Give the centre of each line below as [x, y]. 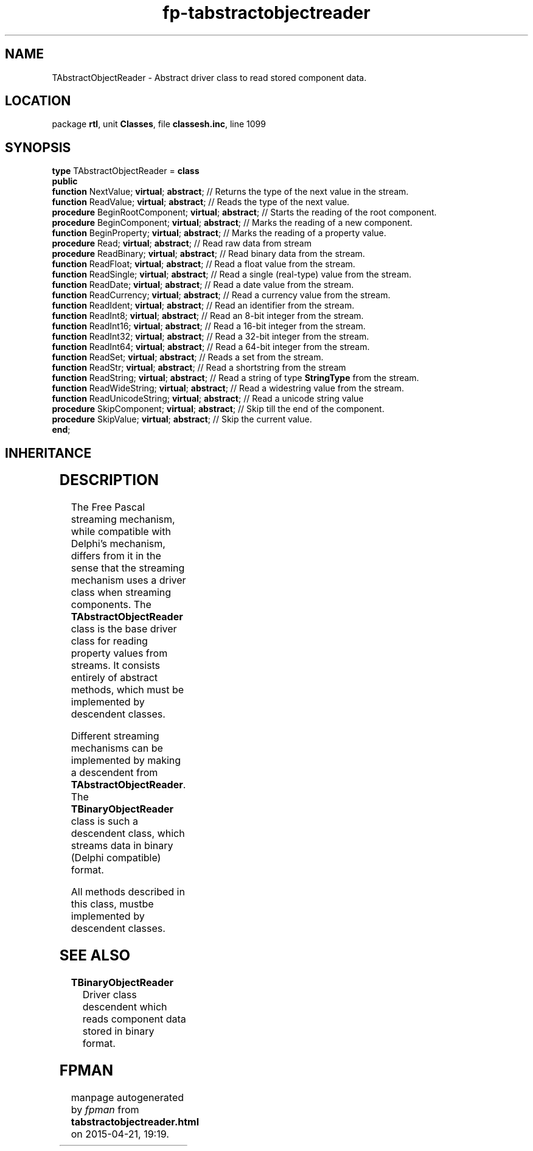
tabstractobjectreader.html [135, 1121]
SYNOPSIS [38, 147]
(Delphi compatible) [116, 858]
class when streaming [121, 593]
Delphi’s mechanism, [118, 544]
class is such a [104, 821]
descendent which [125, 1006]
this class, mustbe [112, 904]
